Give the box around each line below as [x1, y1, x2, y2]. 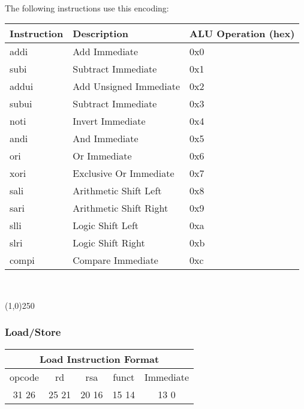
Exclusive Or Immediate [73, 166, 174, 181]
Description [73, 26, 128, 41]
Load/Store [5, 324, 61, 339]
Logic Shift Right [73, 236, 145, 250]
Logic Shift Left [73, 218, 139, 233]
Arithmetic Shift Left [73, 184, 162, 198]
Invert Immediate [73, 114, 146, 128]
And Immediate [73, 131, 139, 146]
